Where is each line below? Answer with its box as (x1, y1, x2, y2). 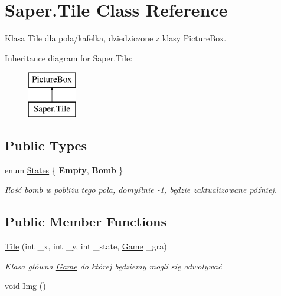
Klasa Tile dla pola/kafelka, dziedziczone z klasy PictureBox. (5, 32, 227, 44)
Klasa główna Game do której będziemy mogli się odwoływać (5, 259, 222, 272)
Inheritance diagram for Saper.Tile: (5, 51, 133, 64)
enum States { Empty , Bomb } (5, 163, 123, 176)
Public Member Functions (5, 212, 166, 231)
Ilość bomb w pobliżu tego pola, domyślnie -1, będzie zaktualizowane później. (5, 183, 277, 196)
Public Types (5, 136, 87, 154)
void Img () (5, 279, 46, 292)
